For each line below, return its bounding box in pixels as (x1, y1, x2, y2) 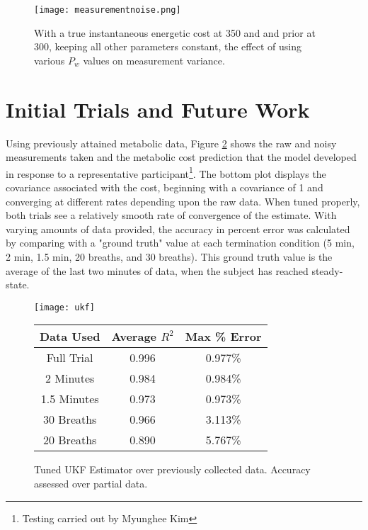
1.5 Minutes (40, 390, 99, 407)
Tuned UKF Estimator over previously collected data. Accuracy (34, 462, 311, 477)
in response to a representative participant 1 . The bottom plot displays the (6, 164, 326, 181)
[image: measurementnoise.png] (34, 5, 181, 15)
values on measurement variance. (83, 52, 225, 67)
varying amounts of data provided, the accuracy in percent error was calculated (6, 221, 350, 236)
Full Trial (46, 349, 93, 366)
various (34, 52, 65, 67)
